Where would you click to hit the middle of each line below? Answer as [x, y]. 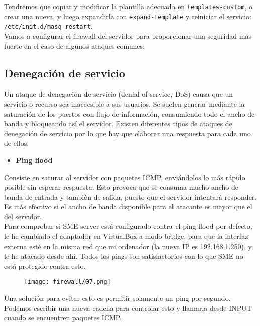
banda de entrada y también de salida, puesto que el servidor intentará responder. [131, 196]
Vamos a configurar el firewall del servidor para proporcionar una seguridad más [128, 35]
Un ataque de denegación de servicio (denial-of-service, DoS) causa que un [119, 94]
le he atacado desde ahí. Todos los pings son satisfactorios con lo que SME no [124, 256]
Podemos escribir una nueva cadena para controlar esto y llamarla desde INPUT [128, 308]
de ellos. [17, 143]
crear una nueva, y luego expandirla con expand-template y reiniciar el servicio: [128, 16]
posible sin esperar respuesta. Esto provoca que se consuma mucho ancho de [121, 187]
